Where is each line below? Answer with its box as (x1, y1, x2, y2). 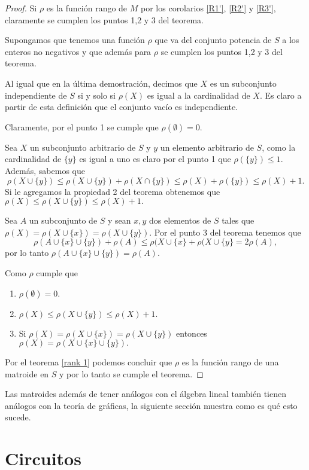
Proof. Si (5, 2, 37, 14)
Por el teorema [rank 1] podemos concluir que (5, 356, 172, 368)
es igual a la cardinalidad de (147, 88, 250, 101)
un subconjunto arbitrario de (29, 141, 136, 153)
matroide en (5, 367, 49, 380)
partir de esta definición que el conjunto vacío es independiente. (5, 100, 238, 113)
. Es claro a (259, 88, 302, 101)
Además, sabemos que (5, 164, 85, 176)
